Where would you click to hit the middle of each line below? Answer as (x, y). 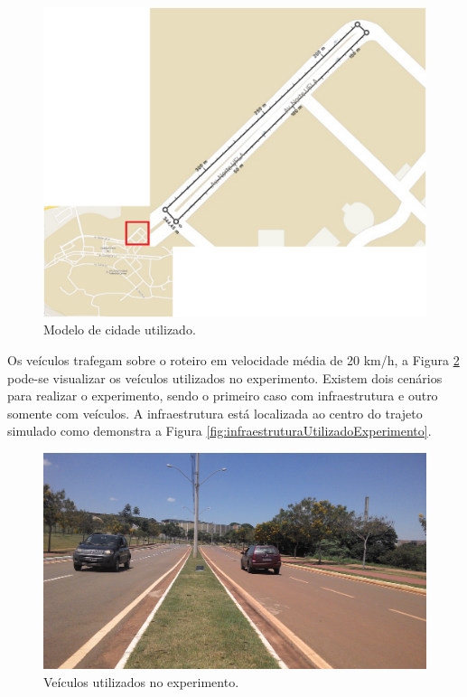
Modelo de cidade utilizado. (120, 330)
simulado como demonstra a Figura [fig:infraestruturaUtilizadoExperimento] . (219, 431)
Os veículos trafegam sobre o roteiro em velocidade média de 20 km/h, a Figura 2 (233, 360)
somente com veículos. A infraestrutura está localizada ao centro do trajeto (215, 413)
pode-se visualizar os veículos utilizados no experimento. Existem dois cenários (225, 377)
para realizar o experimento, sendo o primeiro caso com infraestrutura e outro (223, 396)
